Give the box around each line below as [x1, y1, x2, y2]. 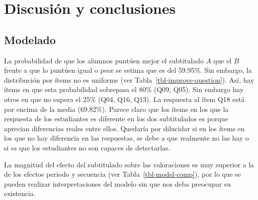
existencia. [4, 188, 36, 199]
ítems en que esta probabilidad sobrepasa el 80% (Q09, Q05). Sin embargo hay [4, 84, 244, 95]
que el [213, 55, 232, 65]
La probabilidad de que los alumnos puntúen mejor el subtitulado [4, 55, 204, 65]
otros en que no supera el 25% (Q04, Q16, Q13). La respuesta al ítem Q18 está [4, 94, 245, 104]
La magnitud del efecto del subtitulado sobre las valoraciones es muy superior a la [4, 159, 254, 169]
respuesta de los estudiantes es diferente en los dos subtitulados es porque [4, 113, 228, 124]
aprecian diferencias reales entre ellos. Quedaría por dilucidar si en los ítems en [4, 123, 245, 133]
